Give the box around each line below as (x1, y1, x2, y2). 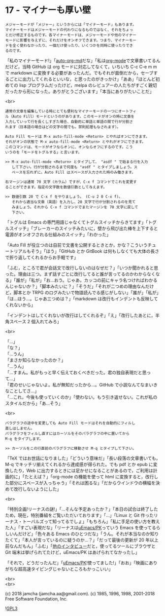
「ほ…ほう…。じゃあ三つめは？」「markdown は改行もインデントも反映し (5, 296, 154, 302)
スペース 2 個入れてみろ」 (9, 318, 62, 324)
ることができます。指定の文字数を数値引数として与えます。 (5, 185, 107, 190)
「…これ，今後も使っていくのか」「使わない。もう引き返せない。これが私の (5, 394, 158, 400)
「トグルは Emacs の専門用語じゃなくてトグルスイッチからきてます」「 (5, 219, 148, 225)
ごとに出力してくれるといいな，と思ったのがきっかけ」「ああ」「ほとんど (9, 76, 156, 82)
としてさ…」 (13, 388, 39, 394)
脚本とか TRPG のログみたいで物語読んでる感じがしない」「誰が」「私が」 (13, 289, 159, 295)
